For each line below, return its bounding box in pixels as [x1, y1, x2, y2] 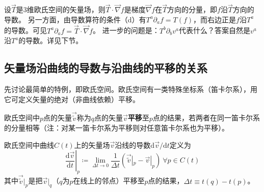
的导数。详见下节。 [18, 35, 83, 46]
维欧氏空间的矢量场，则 [27, 4, 105, 15]
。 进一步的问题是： [92, 25, 160, 36]
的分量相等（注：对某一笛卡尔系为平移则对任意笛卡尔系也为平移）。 [4, 122, 229, 133]
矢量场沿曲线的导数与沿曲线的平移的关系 [4, 60, 207, 76]
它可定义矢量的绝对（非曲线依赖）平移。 [4, 93, 140, 104]
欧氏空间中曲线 [4, 139, 54, 150]
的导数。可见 [4, 25, 47, 36]
